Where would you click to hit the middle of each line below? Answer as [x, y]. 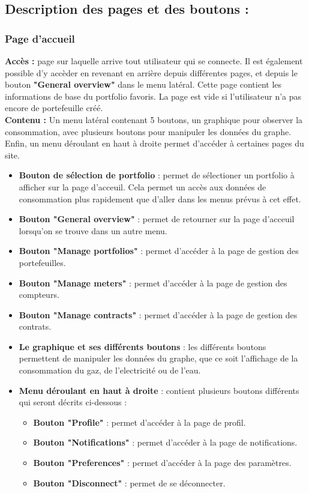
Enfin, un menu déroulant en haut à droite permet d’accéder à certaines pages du [154, 143]
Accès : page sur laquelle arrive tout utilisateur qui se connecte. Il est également [154, 61]
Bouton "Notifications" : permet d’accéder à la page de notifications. [165, 442]
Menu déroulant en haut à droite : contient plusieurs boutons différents [159, 390]
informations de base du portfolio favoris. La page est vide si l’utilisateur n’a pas [153, 96]
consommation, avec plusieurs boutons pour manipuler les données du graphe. [148, 131]
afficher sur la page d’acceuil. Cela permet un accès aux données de [142, 186]
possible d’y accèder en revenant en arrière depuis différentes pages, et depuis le [151, 72]
